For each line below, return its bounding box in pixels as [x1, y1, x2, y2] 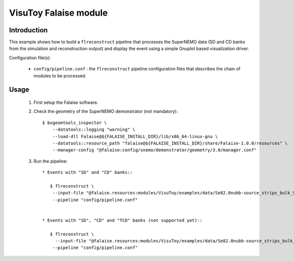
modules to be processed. [33, 72, 87, 78]
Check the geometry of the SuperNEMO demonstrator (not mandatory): [33, 108, 178, 115]
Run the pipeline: [33, 158, 68, 164]
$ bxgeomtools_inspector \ [42, 120, 107, 125]
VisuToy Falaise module [9, 7, 108, 18]
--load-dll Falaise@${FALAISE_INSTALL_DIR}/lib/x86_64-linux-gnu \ [52, 134, 218, 139]
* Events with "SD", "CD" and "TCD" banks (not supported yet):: [42, 217, 203, 223]
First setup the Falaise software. [33, 99, 98, 105]
